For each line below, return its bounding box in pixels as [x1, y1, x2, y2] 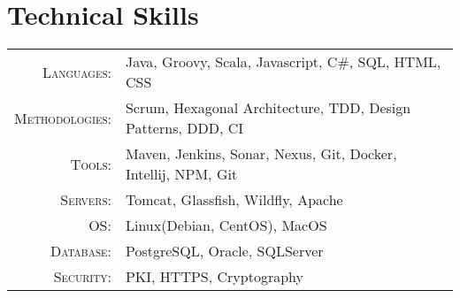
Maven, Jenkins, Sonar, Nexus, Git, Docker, [125, 143, 397, 164]
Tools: [70, 153, 111, 174]
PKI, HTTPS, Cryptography [125, 266, 303, 287]
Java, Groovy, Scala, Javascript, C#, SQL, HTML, [125, 51, 441, 73]
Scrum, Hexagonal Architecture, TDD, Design [125, 97, 411, 118]
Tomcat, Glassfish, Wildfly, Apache [125, 189, 343, 210]
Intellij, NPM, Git [125, 164, 238, 185]
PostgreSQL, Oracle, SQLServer [125, 241, 324, 262]
